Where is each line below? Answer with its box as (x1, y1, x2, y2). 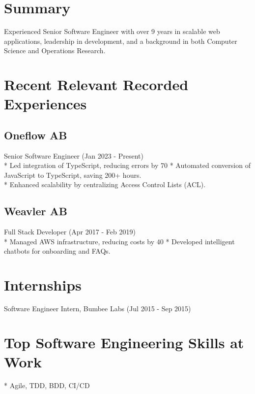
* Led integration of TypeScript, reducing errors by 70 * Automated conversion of (4, 160, 251, 170)
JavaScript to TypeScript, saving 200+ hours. (4, 169, 142, 180)
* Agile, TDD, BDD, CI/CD (4, 380, 90, 391)
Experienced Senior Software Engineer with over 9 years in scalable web (4, 26, 220, 36)
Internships (4, 275, 82, 295)
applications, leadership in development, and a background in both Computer (4, 35, 237, 46)
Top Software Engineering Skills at (4, 332, 244, 352)
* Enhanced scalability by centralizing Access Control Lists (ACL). (4, 179, 206, 190)
